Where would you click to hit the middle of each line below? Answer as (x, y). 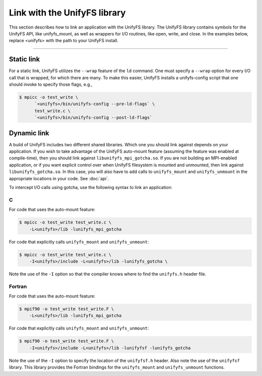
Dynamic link (29, 133)
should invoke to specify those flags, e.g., (51, 84)
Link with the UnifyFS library (67, 13)
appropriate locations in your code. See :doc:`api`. (59, 178)
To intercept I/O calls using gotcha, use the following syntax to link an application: (90, 188)
